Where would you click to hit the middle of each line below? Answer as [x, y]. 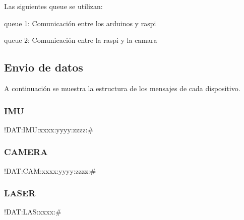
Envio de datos [44, 67]
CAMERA [26, 152]
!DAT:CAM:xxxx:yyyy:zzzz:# [50, 170]
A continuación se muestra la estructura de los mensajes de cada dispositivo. [122, 88]
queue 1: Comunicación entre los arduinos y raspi [80, 23]
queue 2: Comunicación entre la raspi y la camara [81, 40]
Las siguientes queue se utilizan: [53, 6]
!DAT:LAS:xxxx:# [33, 212]
